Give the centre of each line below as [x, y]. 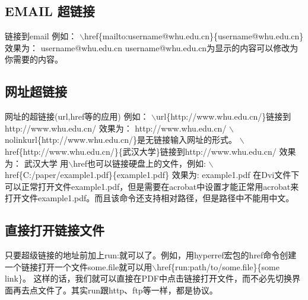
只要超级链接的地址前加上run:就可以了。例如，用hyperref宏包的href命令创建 [151, 255]
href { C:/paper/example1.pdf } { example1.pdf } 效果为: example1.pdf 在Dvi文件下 [152, 175]
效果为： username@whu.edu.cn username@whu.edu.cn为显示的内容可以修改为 [152, 47]
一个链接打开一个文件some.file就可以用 [79, 266]
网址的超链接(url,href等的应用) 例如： [77, 116]
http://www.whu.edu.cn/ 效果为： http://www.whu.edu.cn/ [116, 128]
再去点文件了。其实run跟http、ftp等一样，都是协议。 [115, 290]
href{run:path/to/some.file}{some [218, 266]
